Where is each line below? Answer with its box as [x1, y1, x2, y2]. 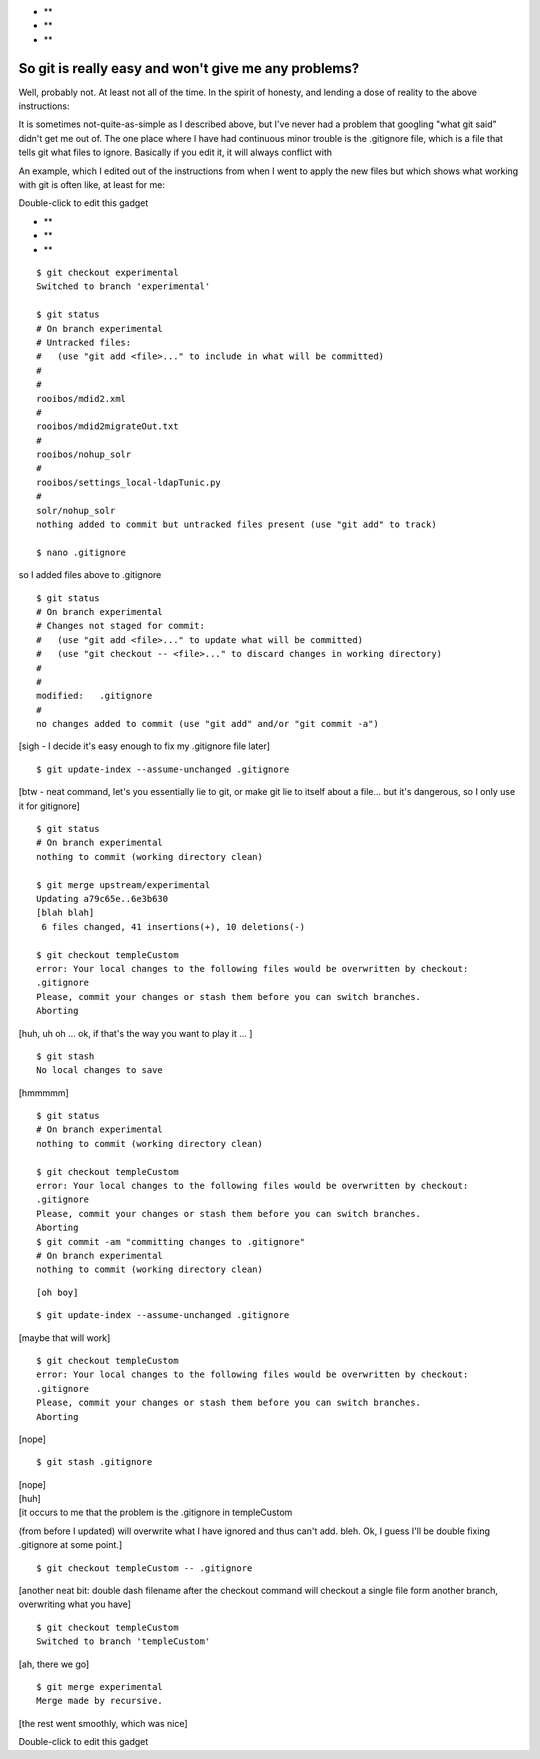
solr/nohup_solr [36, 505, 116, 516]
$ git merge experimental [36, 1681, 164, 1692]
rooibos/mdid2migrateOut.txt [36, 421, 179, 432]
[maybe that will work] [18, 1331, 111, 1344]
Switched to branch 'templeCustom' [36, 1636, 211, 1647]
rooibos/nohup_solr [36, 449, 132, 460]
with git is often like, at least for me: [18, 179, 165, 191]
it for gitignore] [18, 800, 80, 812]
